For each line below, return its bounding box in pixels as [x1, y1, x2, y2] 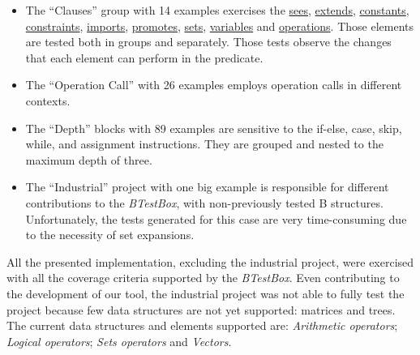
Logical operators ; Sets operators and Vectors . [6, 332, 232, 349]
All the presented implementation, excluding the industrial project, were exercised [6, 253, 414, 270]
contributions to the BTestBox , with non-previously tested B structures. [25, 194, 384, 211]
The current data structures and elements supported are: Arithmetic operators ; [6, 317, 398, 334]
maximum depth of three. [25, 151, 152, 168]
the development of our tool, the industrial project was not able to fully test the [6, 284, 405, 302]
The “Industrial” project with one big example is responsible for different [25, 178, 389, 195]
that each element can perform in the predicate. [25, 49, 264, 66]
